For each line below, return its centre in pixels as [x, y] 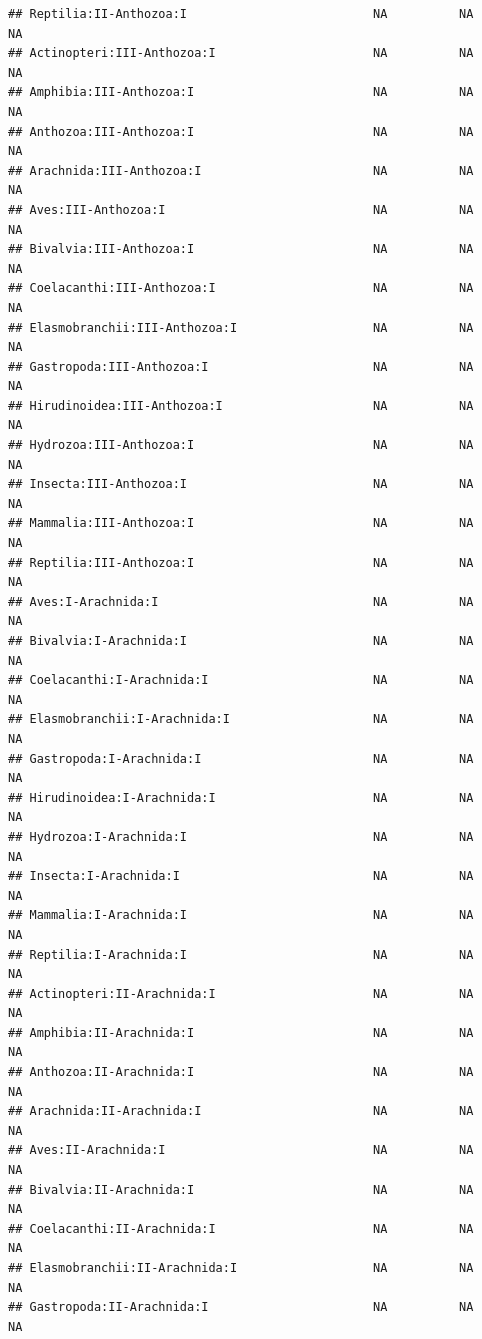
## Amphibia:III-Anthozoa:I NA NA [241, 92]
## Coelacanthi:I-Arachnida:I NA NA [241, 680]
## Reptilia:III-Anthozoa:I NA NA [241, 562]
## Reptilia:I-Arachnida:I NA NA [241, 954]
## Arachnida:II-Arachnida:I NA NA [241, 1111]
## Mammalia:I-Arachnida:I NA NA [241, 915]
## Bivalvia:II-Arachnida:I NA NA [241, 1189]
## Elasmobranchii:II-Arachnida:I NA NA [241, 1268]
